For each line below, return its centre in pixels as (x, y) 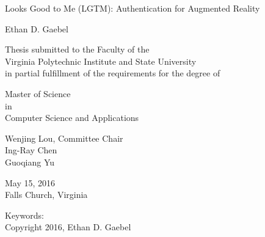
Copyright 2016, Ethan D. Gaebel (68, 227)
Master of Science (38, 93)
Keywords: (24, 215)
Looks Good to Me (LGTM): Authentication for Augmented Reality (132, 8)
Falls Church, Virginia (46, 195)
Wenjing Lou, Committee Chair (64, 138)
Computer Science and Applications (72, 118)
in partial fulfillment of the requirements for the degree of (113, 73)
